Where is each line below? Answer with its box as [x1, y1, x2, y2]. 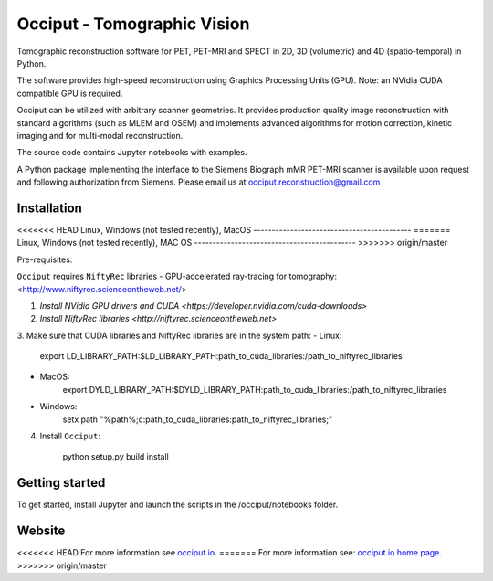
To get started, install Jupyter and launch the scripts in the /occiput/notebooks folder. [16, 499, 339, 511]
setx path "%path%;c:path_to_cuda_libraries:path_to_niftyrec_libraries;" [62, 414, 333, 425]
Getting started [16, 475, 106, 491]
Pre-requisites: [16, 254, 73, 265]
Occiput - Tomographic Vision [16, 14, 250, 34]
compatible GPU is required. [16, 88, 123, 99]
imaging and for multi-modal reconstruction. [16, 130, 184, 141]
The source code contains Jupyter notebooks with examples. [16, 147, 247, 158]
